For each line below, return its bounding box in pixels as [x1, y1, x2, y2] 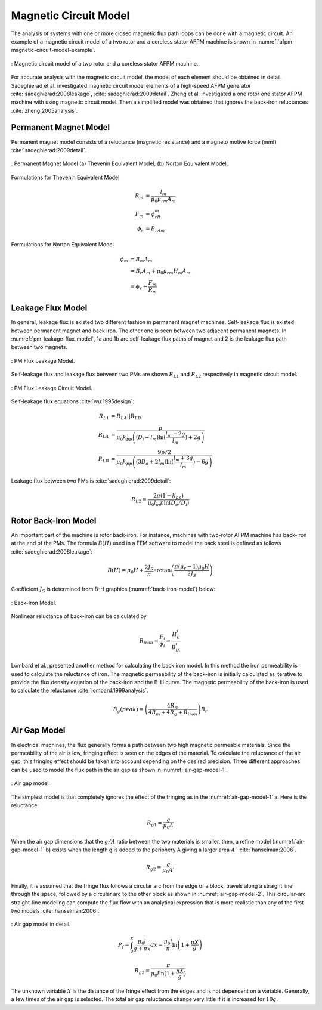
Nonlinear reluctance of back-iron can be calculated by [11, 613, 147, 620]
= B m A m [130, 255, 153, 264]
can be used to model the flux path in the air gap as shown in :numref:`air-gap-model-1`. [11, 766, 228, 773]
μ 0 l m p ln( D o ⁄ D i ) [147, 499, 190, 507]
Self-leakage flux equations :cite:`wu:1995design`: [11, 398, 134, 405]
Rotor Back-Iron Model [11, 515, 97, 526]
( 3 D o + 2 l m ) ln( [135, 458, 174, 467]
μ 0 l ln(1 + [150, 970, 175, 978]
